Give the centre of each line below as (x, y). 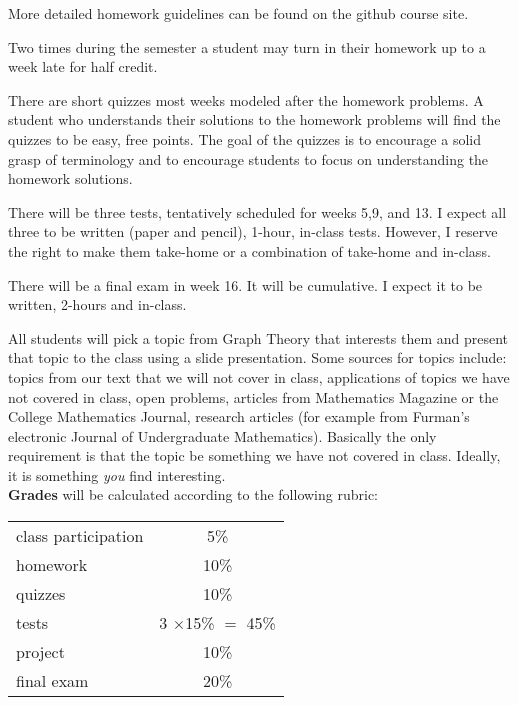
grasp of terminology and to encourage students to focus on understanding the (248, 158)
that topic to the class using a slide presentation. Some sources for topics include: (257, 357)
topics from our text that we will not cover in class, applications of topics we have (259, 376)
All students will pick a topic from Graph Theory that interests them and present (258, 337)
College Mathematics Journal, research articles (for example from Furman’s (239, 416)
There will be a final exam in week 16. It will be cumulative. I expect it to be (245, 284)
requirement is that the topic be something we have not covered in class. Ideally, (254, 455)
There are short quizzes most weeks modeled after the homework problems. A (246, 99)
